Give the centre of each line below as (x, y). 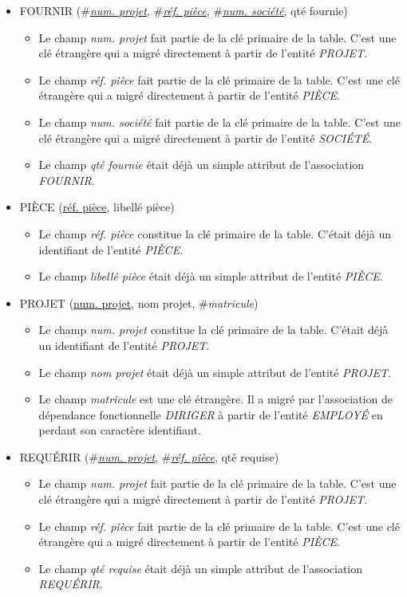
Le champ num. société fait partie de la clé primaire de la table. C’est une (219, 122)
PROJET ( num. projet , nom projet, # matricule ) (139, 302)
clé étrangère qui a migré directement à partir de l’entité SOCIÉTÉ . (205, 137)
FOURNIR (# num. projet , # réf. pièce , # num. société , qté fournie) (184, 10)
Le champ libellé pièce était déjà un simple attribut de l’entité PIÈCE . (211, 276)
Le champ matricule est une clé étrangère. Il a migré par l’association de (215, 399)
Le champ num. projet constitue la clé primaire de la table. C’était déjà (213, 330)
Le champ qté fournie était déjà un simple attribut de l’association (202, 165)
